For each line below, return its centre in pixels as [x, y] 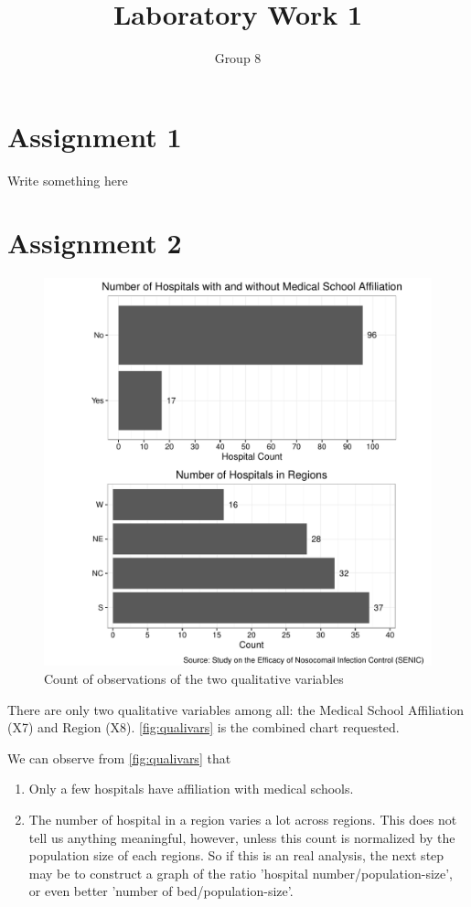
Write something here [68, 180]
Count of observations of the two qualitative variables [194, 678]
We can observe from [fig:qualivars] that [119, 758]
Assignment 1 [95, 136]
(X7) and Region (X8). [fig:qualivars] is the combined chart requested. [203, 727]
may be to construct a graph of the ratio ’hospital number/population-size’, [241, 873]
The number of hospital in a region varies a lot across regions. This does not [243, 819]
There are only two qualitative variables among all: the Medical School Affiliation [236, 709]
